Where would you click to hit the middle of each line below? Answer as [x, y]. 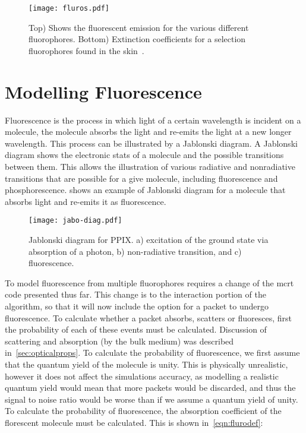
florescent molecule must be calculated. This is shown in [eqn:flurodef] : [134, 422]
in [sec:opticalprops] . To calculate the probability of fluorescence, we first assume [152, 353]
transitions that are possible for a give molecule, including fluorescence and [141, 178]
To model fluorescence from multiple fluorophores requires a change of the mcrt [149, 282]
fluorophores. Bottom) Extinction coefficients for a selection [137, 39]
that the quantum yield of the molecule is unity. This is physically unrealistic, [146, 364]
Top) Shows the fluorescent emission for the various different [139, 27]
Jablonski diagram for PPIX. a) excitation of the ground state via [149, 239]
